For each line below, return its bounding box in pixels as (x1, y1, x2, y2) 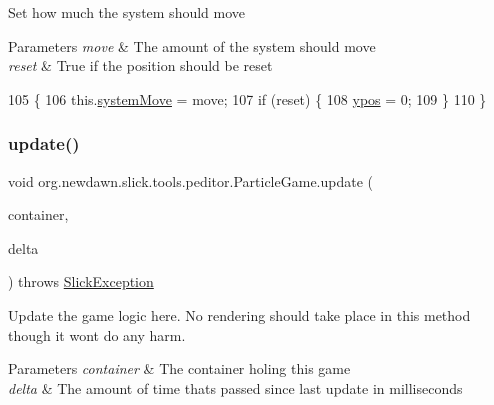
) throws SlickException (8, 271, 154, 292)
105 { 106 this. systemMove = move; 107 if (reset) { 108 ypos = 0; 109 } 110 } (8, 88, 487, 109)
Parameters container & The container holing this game (8, 358, 351, 379)
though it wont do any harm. (8, 324, 186, 345)
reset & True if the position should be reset (8, 55, 273, 76)
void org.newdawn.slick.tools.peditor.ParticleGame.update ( (8, 170, 374, 191)
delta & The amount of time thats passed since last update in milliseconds (8, 377, 463, 398)
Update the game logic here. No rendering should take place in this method (8, 304, 471, 325)
